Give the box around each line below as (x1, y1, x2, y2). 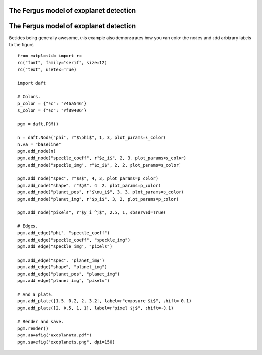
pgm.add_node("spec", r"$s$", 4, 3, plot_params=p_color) (17, 176, 159, 181)
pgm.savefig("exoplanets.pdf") (17, 333, 92, 338)
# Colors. (17, 94, 41, 99)
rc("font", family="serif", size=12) (17, 60, 108, 65)
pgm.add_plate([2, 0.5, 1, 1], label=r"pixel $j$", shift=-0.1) (17, 305, 174, 311)
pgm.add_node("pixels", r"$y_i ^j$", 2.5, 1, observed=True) (17, 210, 166, 215)
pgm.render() (17, 325, 49, 331)
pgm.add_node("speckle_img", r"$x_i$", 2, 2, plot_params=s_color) (17, 162, 181, 168)
